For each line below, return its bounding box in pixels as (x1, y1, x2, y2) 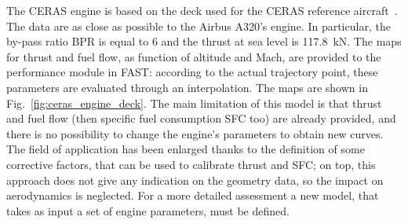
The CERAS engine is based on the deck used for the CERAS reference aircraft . (6, 2, 398, 18)
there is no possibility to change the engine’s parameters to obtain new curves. (6, 125, 384, 141)
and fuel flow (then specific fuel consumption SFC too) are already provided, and (6, 110, 396, 127)
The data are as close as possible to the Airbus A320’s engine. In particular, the (6, 17, 391, 34)
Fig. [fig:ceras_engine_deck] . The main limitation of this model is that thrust (6, 94, 382, 111)
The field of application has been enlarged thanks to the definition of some (6, 141, 365, 157)
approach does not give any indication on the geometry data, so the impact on (6, 171, 384, 188)
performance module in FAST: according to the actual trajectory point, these (6, 64, 378, 80)
